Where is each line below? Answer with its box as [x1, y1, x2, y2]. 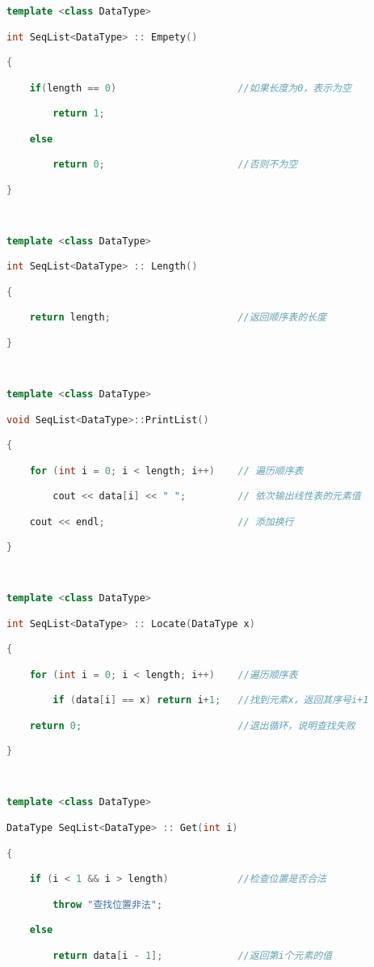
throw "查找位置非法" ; [53, 898, 163, 910]
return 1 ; [53, 108, 105, 120]
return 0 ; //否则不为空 [53, 159, 298, 171]
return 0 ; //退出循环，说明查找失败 [29, 719, 355, 732]
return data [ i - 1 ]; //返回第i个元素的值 [53, 949, 333, 961]
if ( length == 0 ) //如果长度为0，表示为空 [29, 82, 351, 94]
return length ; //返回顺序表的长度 [29, 312, 326, 324]
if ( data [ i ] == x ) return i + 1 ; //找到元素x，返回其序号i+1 [53, 694, 369, 706]
